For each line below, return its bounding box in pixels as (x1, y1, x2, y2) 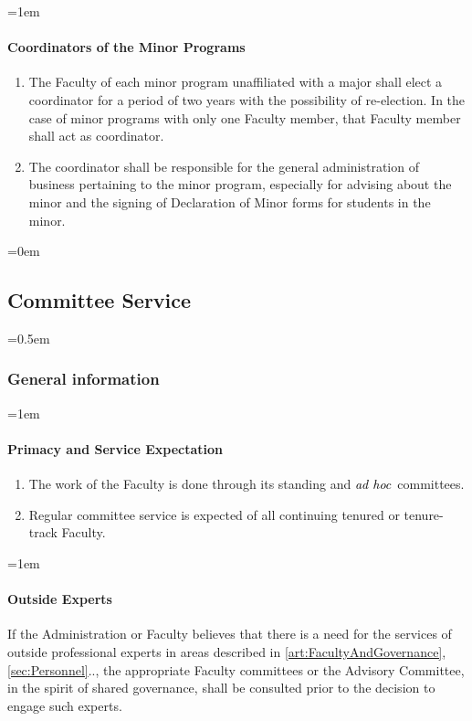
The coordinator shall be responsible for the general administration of (28, 156, 419, 175)
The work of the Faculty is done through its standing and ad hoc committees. (28, 474, 465, 493)
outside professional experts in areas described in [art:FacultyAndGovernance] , (7, 641, 446, 661)
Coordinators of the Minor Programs (7, 37, 246, 57)
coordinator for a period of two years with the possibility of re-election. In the (28, 90, 466, 109)
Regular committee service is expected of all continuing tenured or (28, 504, 400, 524)
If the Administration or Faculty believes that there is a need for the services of (7, 624, 452, 643)
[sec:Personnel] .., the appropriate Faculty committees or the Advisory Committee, (7, 660, 465, 679)
